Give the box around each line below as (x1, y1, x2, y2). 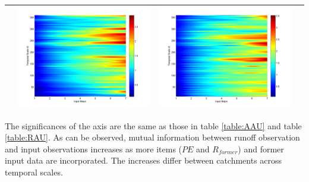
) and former (238, 142, 284, 155)
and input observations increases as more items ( (5, 142, 182, 155)
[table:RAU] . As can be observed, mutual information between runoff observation (5, 131, 300, 143)
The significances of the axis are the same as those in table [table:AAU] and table (5, 119, 302, 132)
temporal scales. (5, 165, 63, 178)
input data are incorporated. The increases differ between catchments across (5, 154, 282, 167)
